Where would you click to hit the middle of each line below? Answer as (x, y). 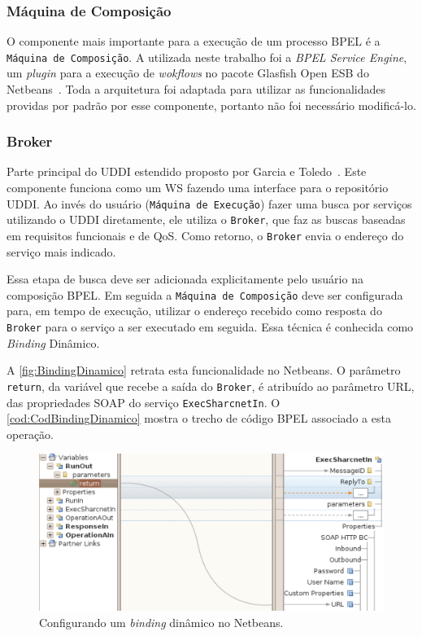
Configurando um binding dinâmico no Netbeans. (161, 622)
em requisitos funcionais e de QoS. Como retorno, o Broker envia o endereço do (205, 235)
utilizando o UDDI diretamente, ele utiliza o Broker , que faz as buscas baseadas (206, 219)
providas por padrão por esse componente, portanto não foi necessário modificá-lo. (211, 105)
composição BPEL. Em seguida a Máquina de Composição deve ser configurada (205, 294)
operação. (30, 434)
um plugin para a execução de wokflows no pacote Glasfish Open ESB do (188, 73)
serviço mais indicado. (61, 251)
